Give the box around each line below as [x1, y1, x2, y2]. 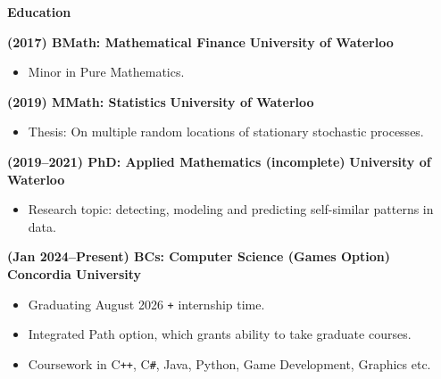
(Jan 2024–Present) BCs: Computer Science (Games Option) [7, 247, 391, 266]
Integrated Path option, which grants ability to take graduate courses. [28, 325, 412, 343]
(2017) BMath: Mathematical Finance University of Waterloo [7, 32, 394, 51]
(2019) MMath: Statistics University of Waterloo [7, 92, 314, 111]
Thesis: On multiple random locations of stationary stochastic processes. [28, 122, 424, 141]
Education [7, 3, 71, 21]
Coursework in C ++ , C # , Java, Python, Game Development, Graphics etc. [28, 354, 431, 373]
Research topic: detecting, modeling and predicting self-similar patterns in [28, 200, 434, 218]
